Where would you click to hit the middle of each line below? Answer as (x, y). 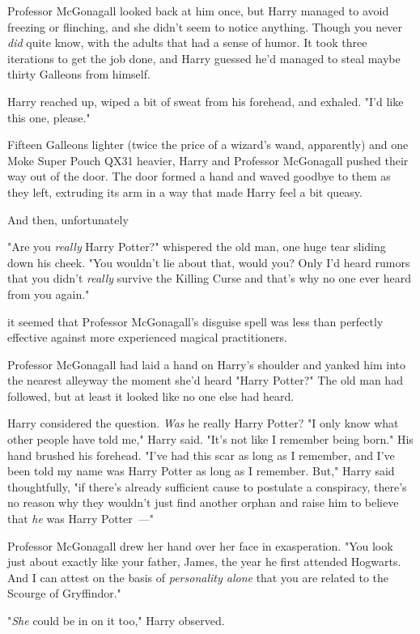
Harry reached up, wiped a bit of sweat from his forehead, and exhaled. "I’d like (206, 101)
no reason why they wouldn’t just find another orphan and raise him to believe (203, 502)
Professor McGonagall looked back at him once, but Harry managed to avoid (198, 11)
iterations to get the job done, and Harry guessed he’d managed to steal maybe (204, 58)
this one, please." (49, 117)
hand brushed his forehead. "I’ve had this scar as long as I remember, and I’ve (201, 455)
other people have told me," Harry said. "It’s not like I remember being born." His (210, 439)
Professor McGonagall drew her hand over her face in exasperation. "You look (200, 545)
